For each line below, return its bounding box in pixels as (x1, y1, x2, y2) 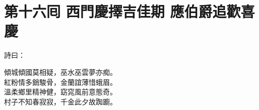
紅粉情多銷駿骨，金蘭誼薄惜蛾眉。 (4, 76, 117, 87)
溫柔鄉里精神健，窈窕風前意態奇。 (4, 86, 117, 97)
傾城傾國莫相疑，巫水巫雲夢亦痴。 (4, 66, 117, 77)
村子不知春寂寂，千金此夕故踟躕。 (4, 96, 117, 106)
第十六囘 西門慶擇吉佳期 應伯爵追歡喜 (4, 1, 255, 22)
